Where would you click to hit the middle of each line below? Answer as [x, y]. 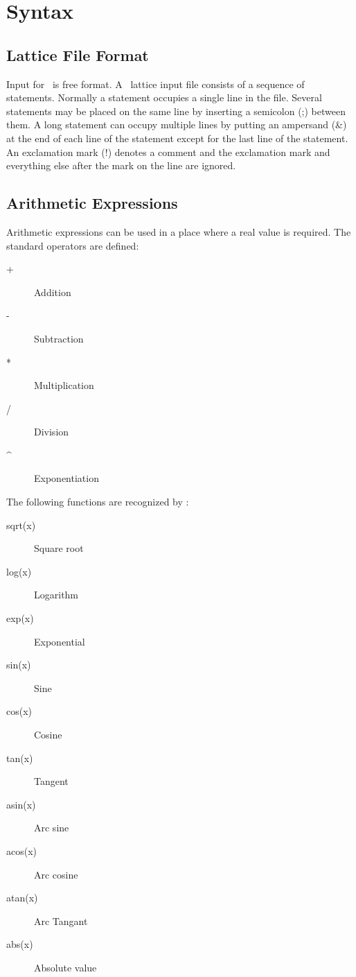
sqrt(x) [21, 525]
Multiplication [64, 385]
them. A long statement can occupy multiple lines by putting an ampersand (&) [177, 124]
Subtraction [59, 338]
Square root [59, 548]
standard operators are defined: [73, 245]
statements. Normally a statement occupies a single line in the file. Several [164, 97]
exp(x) [20, 618]
